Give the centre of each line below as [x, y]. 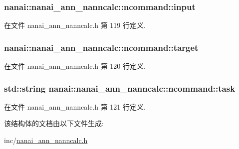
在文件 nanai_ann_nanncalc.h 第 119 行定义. [75, 25]
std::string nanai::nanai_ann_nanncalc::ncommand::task [120, 88]
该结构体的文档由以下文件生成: [54, 123]
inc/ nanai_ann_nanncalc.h [46, 140]
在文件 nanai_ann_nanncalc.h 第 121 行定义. [75, 106]
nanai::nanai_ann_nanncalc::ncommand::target [101, 47]
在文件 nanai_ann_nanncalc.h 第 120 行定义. [75, 66]
